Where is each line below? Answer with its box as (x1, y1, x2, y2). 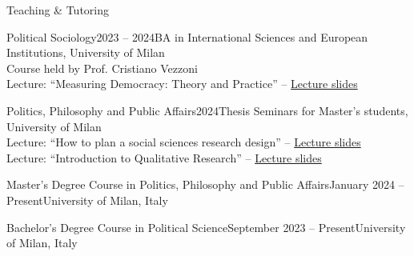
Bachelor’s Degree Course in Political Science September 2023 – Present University (6, 218, 406, 235)
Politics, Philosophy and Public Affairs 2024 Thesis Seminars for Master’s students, (6, 102, 408, 118)
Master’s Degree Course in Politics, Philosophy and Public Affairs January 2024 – (6, 176, 404, 193)
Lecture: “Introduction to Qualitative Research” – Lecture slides (6, 149, 322, 166)
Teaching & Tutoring (6, 2, 110, 18)
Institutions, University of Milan (6, 44, 165, 61)
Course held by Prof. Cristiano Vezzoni (6, 59, 198, 76)
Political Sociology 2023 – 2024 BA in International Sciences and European (6, 28, 368, 45)
